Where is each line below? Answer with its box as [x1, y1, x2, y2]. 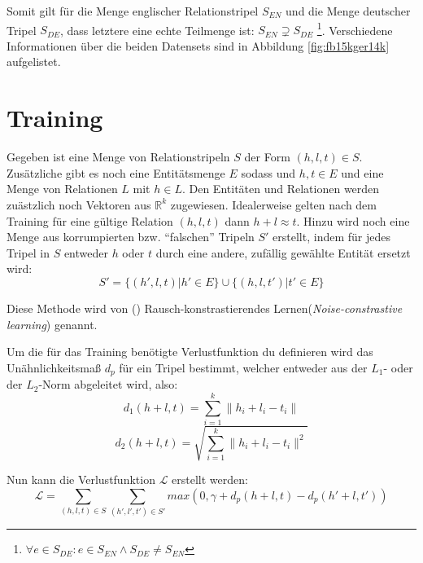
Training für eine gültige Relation [7, 212, 173, 229]
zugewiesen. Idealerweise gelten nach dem [170, 196, 377, 213]
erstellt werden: [172, 471, 248, 488]
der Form [244, 148, 290, 165]
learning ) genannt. [7, 315, 98, 332]
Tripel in [7, 244, 50, 261]
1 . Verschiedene [316, 19, 393, 38]
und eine [341, 164, 384, 181]
